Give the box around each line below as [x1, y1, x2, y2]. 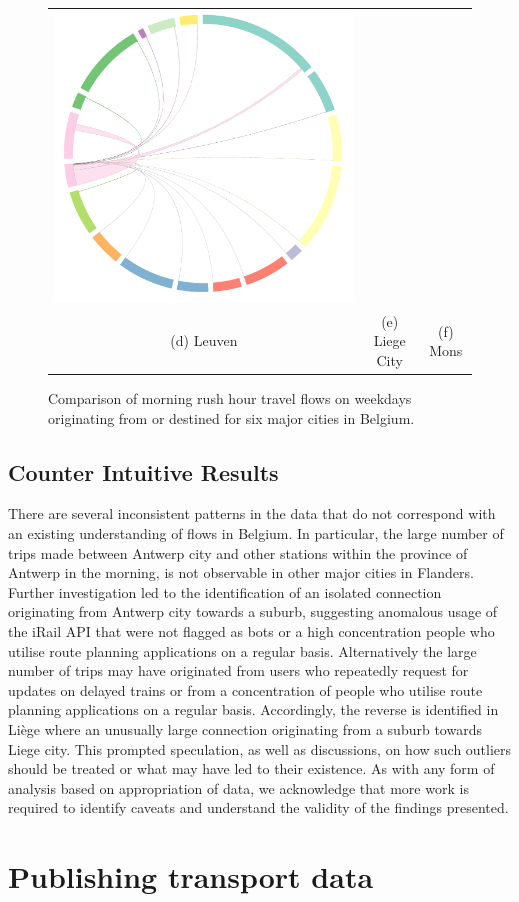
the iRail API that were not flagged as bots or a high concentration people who [8, 620, 495, 641]
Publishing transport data [8, 856, 374, 897]
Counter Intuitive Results [8, 456, 279, 487]
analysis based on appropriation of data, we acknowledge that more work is [8, 777, 469, 798]
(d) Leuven [170, 330, 238, 351]
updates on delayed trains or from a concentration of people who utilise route [8, 679, 483, 700]
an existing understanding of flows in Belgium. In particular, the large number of [8, 522, 504, 543]
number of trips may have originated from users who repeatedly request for [8, 660, 469, 681]
